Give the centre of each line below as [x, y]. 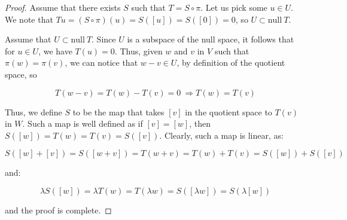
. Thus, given [139, 51]
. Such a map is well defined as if [83, 123]
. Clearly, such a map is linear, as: [221, 135]
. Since [104, 39]
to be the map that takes [118, 111]
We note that [29, 19]
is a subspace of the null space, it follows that [211, 39]
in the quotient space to [229, 111]
